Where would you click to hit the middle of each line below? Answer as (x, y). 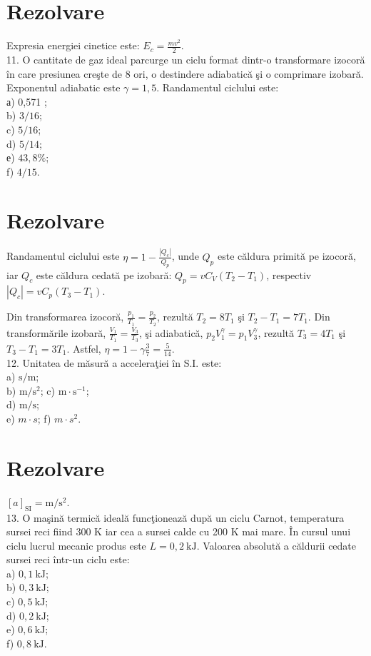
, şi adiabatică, (171, 332)
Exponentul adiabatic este (63, 87)
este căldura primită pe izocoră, (286, 256)
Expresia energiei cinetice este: (73, 45)
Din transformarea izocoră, (65, 317)
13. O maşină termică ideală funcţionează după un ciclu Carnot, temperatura (176, 517)
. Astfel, (84, 348)
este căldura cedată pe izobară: (104, 274)
